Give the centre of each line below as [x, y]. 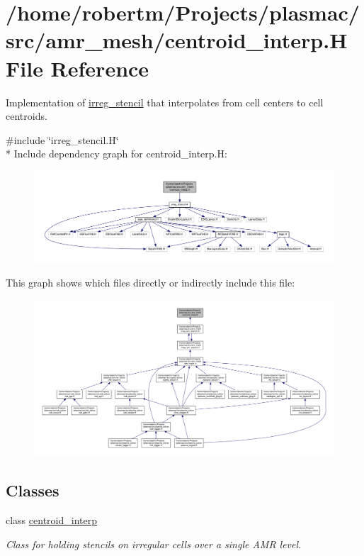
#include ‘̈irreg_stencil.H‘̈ [62, 139]
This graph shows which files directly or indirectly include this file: [150, 283]
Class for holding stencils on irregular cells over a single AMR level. [154, 544]
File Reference [78, 68]
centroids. [27, 116]
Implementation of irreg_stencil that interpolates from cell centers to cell [165, 102]
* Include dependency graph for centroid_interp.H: [116, 154]
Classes [33, 490]
